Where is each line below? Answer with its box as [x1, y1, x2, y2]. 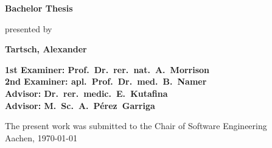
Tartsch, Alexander [5, 43, 87, 55]
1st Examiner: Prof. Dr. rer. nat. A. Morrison [5, 63, 210, 76]
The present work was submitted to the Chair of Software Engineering [5, 119, 267, 132]
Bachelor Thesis [5, 2, 73, 14]
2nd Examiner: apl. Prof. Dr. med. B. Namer [5, 75, 207, 88]
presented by [5, 22, 52, 35]
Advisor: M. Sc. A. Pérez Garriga [5, 99, 155, 111]
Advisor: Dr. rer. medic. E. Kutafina [5, 86, 168, 99]
